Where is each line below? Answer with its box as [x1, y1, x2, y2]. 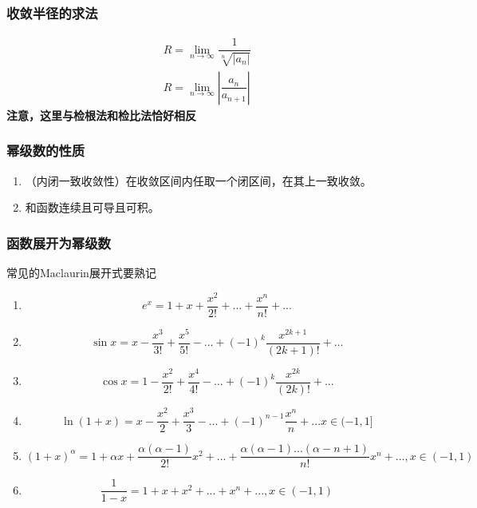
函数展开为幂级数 [6, 232, 111, 252]
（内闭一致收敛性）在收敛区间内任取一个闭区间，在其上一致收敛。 [25, 172, 372, 189]
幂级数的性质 [6, 141, 85, 161]
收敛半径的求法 [6, 2, 98, 22]
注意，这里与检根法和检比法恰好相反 [6, 106, 196, 123]
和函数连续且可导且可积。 [25, 199, 160, 216]
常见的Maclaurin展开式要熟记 [6, 264, 156, 280]
